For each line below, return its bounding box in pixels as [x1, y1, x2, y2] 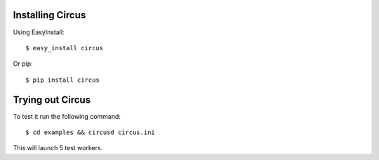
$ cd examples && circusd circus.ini [25, 128, 156, 136]
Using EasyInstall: [13, 28, 65, 36]
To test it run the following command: [13, 112, 121, 120]
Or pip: [13, 59, 33, 68]
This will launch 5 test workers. [13, 144, 103, 152]
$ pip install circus [25, 75, 100, 84]
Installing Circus [13, 9, 86, 21]
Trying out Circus [13, 94, 91, 106]
